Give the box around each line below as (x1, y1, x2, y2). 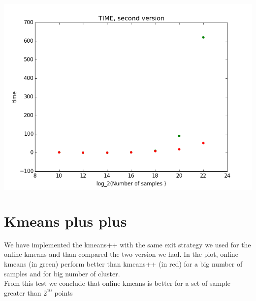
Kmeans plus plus (4, 211, 127, 231)
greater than (4, 287, 41, 298)
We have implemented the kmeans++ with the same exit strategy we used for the (4, 239, 251, 249)
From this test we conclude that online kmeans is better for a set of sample (4, 278, 230, 288)
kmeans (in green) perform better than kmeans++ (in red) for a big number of (4, 258, 243, 269)
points (54, 287, 73, 298)
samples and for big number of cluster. (4, 268, 120, 278)
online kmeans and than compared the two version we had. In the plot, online (4, 249, 238, 259)
